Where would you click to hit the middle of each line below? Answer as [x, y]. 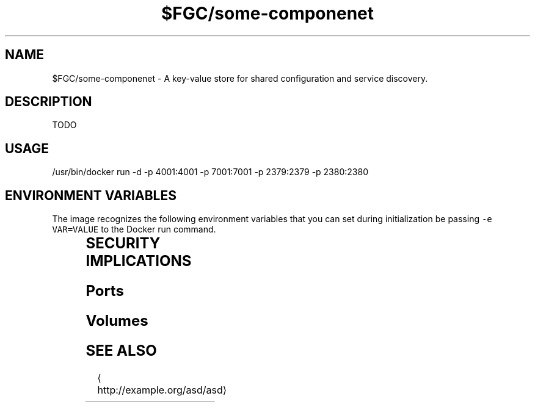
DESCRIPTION [49, 102]
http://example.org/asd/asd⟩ [162, 390]
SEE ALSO [121, 350]
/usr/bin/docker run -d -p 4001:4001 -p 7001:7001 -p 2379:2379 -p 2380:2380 [210, 172]
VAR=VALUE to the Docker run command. [134, 229]
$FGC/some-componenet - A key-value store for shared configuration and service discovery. [240, 78]
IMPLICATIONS [139, 261]
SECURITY [123, 243]
